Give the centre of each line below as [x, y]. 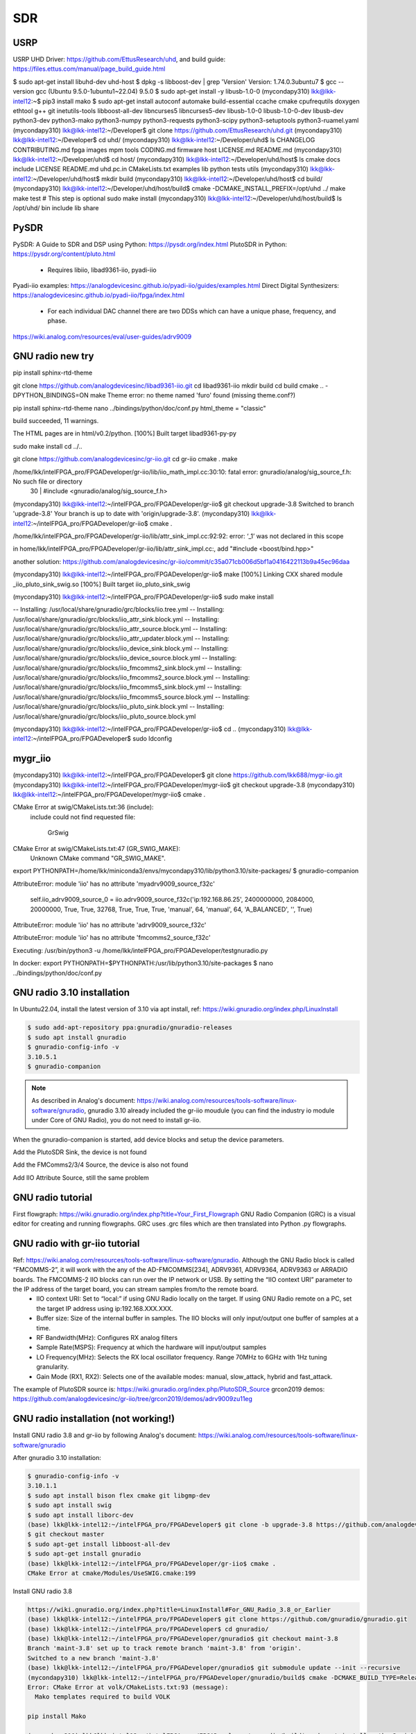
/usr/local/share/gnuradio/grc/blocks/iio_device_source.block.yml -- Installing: [125, 658]
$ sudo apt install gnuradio [77, 1037]
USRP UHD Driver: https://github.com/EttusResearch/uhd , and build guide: [119, 60]
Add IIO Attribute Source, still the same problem [81, 1177]
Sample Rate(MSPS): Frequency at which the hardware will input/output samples [151, 1347]
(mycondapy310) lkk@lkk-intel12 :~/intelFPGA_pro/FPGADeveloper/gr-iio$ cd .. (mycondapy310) [149, 729]
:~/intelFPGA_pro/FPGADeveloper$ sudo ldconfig [102, 739]
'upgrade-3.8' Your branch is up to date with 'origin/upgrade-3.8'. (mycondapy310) [131, 514]
